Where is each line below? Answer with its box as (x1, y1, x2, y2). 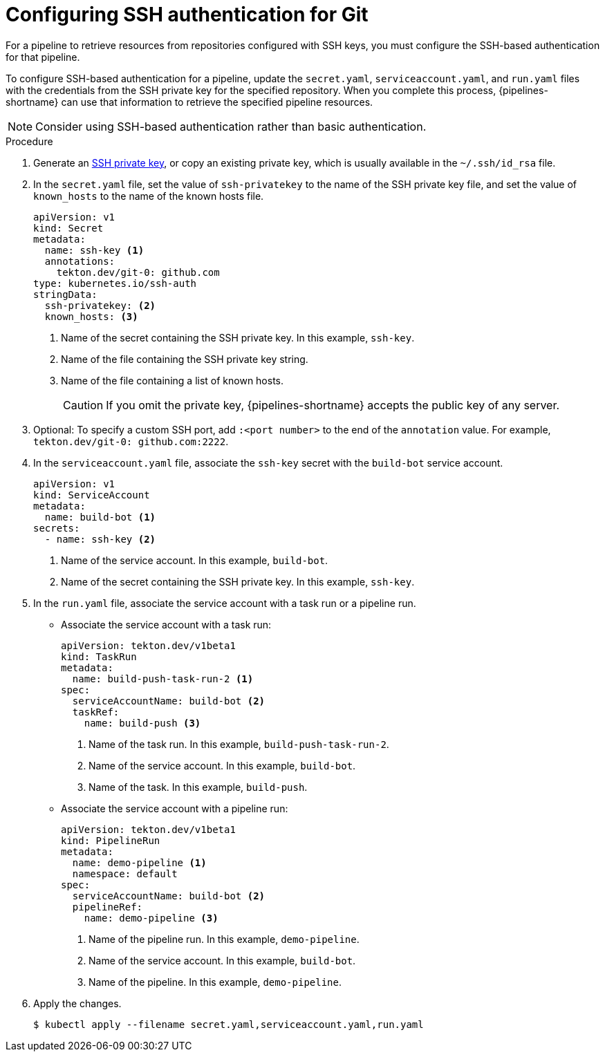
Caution (63, 397, 104, 412)
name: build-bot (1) (44, 511, 156, 523)
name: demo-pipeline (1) (72, 857, 207, 868)
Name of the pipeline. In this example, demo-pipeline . (89, 975, 342, 988)
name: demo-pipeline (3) (84, 912, 218, 924)
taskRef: (72, 706, 120, 718)
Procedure (6, 135, 53, 147)
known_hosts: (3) (44, 310, 138, 322)
